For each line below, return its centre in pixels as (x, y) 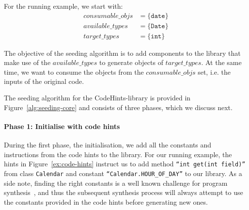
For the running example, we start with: (63, 6)
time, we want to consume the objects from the (74, 72)
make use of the (27, 62)
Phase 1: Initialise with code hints (62, 126)
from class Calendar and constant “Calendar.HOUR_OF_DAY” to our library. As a (123, 173)
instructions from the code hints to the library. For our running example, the (118, 154)
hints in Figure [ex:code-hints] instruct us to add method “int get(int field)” (125, 164)
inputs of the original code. (44, 81)
